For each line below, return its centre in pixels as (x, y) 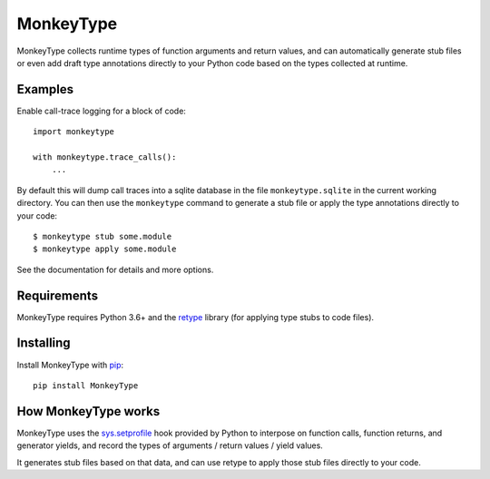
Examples (45, 89)
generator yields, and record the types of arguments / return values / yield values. (170, 445)
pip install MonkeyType (86, 385)
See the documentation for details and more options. (115, 269)
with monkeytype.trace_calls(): (105, 157)
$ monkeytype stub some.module (103, 236)
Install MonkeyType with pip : (70, 365)
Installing (44, 343)
